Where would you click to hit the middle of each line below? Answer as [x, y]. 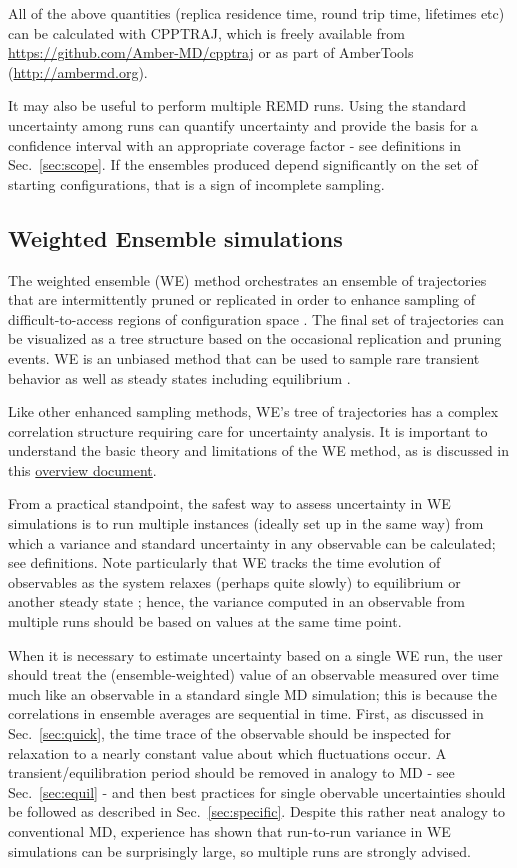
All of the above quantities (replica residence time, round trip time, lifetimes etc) [256, 13]
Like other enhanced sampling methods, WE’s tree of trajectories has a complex [253, 411]
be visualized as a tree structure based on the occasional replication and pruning [255, 338]
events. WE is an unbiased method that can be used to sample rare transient [244, 357]
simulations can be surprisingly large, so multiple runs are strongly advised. [239, 850]
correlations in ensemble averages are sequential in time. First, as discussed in [246, 713]
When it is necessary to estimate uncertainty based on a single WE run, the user [255, 654]
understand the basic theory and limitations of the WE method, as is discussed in [259, 450]
